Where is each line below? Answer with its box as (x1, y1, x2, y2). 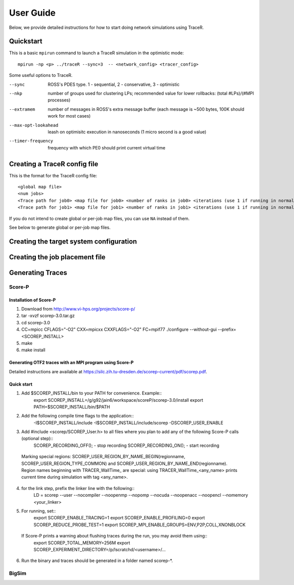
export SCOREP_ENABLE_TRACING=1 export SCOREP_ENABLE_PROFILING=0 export (33, 515, 205, 521)
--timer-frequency (9, 138, 53, 144)
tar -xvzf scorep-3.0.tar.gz (21, 313, 75, 318)
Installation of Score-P (9, 297, 56, 303)
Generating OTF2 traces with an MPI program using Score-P (9, 360, 134, 366)
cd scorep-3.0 (21, 319, 50, 325)
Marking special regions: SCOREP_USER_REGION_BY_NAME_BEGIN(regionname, (21, 454, 186, 460)
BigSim (9, 570, 26, 577)
